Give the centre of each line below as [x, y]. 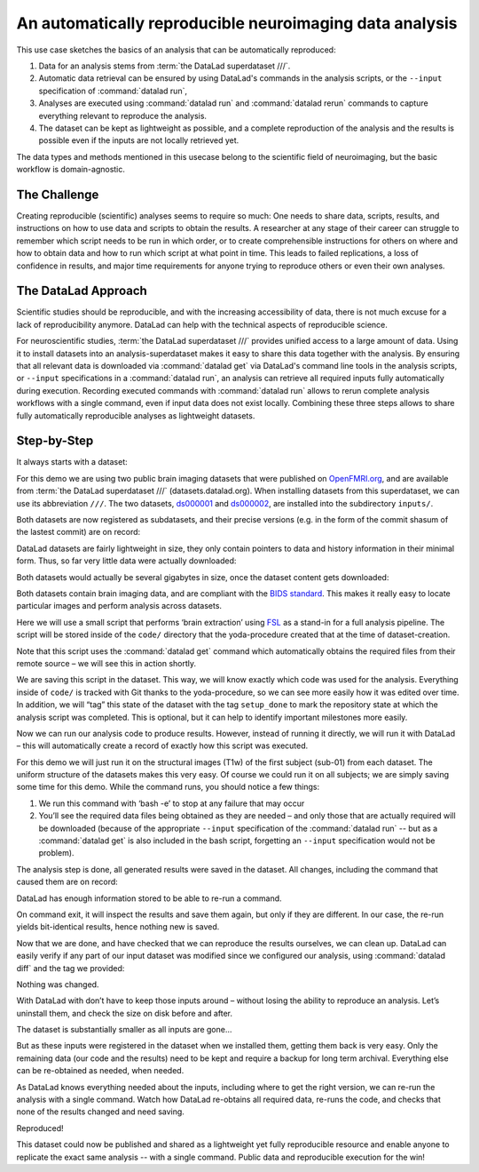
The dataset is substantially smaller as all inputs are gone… [124, 1030]
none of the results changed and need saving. [101, 1112]
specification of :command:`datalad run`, [113, 91]
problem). [56, 853]
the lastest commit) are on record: [79, 532]
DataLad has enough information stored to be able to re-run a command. [149, 898]
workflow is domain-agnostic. [71, 170]
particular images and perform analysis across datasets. [119, 606]
